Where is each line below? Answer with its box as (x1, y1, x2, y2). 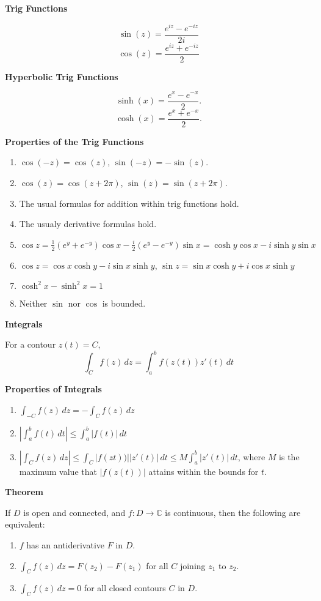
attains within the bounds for (148, 465, 259, 477)
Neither (19, 297, 48, 310)
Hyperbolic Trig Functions (5, 70, 118, 83)
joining (179, 559, 206, 572)
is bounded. (102, 297, 146, 310)
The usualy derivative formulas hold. (19, 217, 157, 230)
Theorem (5, 485, 43, 498)
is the (279, 450, 300, 463)
